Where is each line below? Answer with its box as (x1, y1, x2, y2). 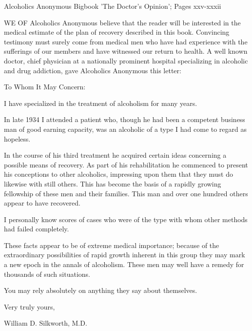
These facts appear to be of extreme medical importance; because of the (4, 240, 219, 250)
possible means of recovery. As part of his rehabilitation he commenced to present (4, 159, 248, 169)
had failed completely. (4, 224, 69, 234)
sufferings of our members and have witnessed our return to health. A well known (4, 46, 248, 56)
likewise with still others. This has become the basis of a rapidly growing (4, 178, 221, 188)
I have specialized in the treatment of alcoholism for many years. (4, 98, 197, 108)
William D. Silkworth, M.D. (4, 318, 87, 328)
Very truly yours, (4, 301, 55, 311)
